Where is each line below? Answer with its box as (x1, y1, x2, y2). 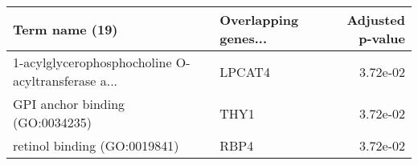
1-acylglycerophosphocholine (13, 53, 172, 71)
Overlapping (219, 10, 299, 29)
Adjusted (346, 10, 405, 29)
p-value (359, 29, 405, 47)
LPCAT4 (219, 62, 270, 81)
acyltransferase (13, 71, 96, 90)
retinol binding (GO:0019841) (13, 136, 179, 155)
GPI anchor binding (13, 95, 125, 113)
